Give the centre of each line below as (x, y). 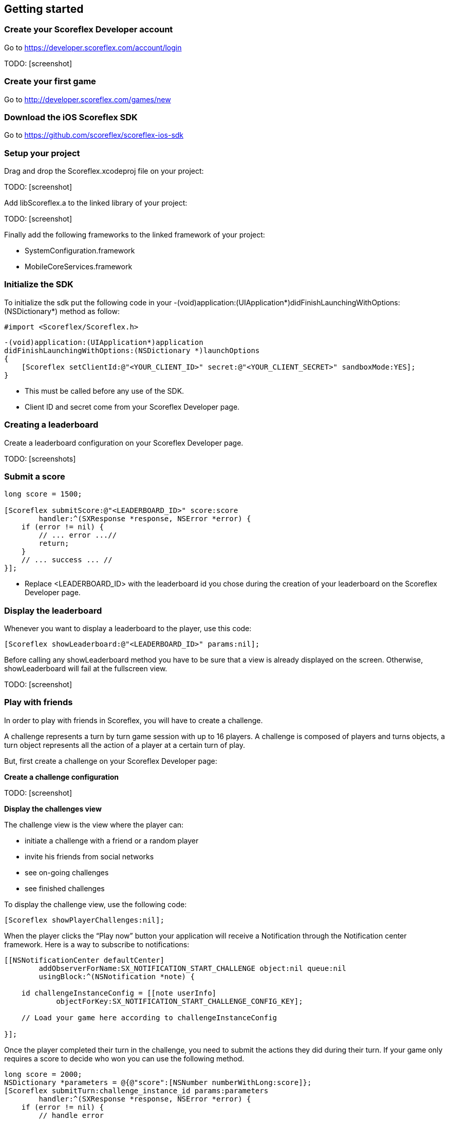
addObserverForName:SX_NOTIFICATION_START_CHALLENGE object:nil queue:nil (192, 968)
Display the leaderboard (53, 610)
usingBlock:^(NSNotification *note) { (117, 976)
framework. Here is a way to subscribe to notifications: (97, 944)
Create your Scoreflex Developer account (89, 30)
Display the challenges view (53, 808)
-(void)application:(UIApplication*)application (104, 342)
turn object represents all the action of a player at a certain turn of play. (125, 745)
